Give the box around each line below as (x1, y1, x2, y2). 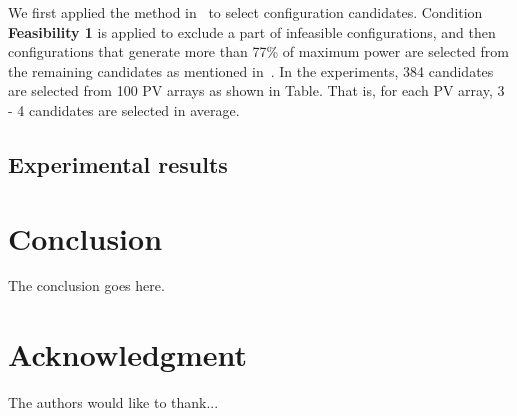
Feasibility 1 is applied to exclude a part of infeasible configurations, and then (8, 21, 496, 42)
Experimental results (8, 148, 228, 179)
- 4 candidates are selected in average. (8, 99, 240, 120)
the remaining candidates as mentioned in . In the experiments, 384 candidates (8, 60, 494, 81)
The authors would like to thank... (8, 392, 219, 413)
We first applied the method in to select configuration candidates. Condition (8, 2, 483, 22)
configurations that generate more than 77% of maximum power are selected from (8, 41, 509, 62)
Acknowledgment (8, 334, 247, 375)
